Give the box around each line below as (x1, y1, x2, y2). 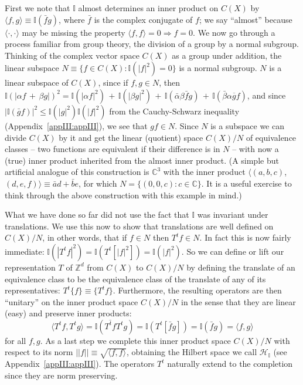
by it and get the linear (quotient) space (59, 131, 203, 143)
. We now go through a (193, 26, 275, 38)
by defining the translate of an (186, 261, 295, 273)
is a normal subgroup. (179, 62, 257, 74)
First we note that (5, 2, 70, 13)
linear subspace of (5, 76, 69, 89)
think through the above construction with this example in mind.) (5, 188, 242, 201)
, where (59, 13, 85, 25)
